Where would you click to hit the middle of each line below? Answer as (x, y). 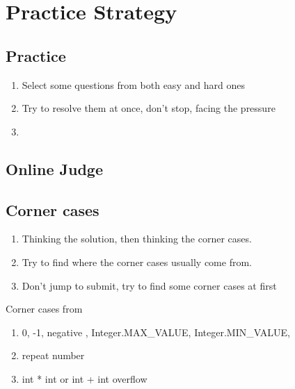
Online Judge (54, 168)
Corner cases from (44, 309)
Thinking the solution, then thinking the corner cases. (137, 239)
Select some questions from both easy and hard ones (133, 84)
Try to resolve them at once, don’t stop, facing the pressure (149, 108)
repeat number (53, 355)
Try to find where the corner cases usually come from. (137, 262)
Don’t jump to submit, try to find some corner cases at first (149, 285)
